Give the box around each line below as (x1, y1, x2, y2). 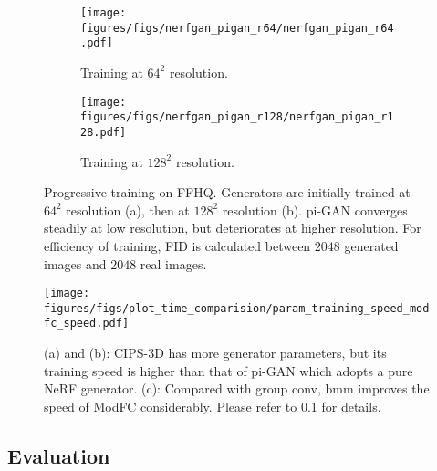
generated (344, 235, 399, 255)
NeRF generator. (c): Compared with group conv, (44, 379, 321, 398)
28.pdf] (80, 125, 127, 139)
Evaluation (7, 441, 110, 469)
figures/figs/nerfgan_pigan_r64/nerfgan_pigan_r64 (80, 21, 394, 35)
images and (44, 254, 107, 273)
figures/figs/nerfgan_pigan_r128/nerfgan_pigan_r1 (80, 110, 394, 124)
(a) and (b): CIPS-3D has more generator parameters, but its (44, 343, 387, 362)
